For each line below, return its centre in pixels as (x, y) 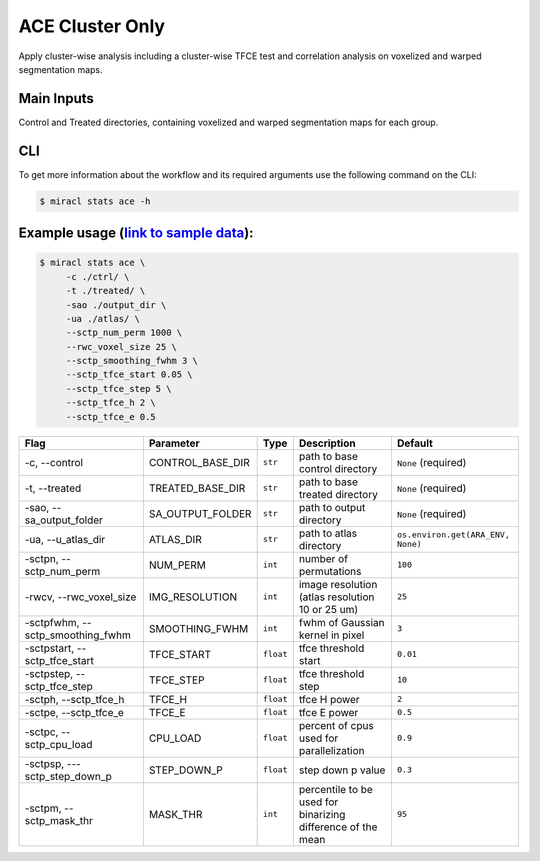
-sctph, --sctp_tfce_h (74, 699)
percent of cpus (336, 725)
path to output (332, 507)
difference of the (338, 827)
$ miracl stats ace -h (95, 201)
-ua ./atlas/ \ (102, 318)
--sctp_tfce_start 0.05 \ (129, 374)
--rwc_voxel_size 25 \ (121, 346)
